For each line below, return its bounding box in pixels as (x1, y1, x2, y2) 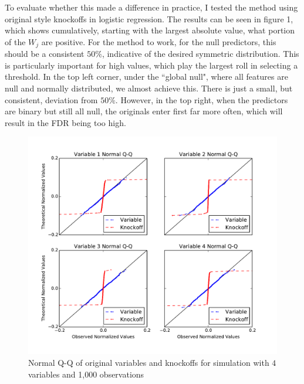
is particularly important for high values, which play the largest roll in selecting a (5, 59, 298, 71)
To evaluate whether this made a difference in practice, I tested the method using (5, 1, 298, 13)
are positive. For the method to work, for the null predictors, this (41, 35, 276, 47)
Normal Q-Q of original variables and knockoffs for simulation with (28, 356, 269, 368)
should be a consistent (5, 47, 85, 60)
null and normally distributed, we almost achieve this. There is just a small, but (5, 82, 293, 94)
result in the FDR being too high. (5, 116, 126, 128)
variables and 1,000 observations (28, 368, 144, 380)
